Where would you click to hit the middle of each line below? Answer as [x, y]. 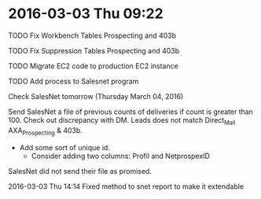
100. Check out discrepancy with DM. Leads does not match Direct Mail [122, 121]
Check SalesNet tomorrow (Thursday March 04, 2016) [96, 96]
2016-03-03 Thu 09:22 [86, 14]
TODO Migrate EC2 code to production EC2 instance [93, 66]
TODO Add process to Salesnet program [74, 81]
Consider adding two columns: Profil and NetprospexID [121, 156]
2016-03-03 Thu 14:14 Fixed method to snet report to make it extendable [126, 186]
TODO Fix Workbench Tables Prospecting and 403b [92, 35]
